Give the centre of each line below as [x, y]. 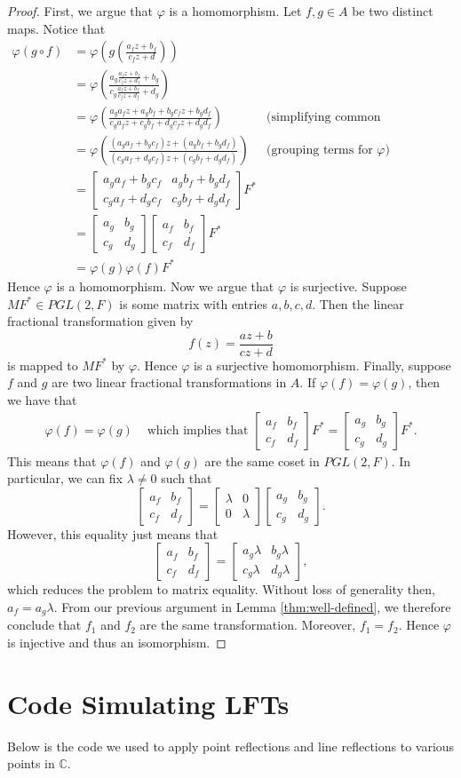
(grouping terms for [320, 151]
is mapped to [43, 365]
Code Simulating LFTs [148, 703]
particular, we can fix [65, 478]
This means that [52, 460]
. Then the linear [358, 303]
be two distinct [393, 11]
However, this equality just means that [113, 533]
